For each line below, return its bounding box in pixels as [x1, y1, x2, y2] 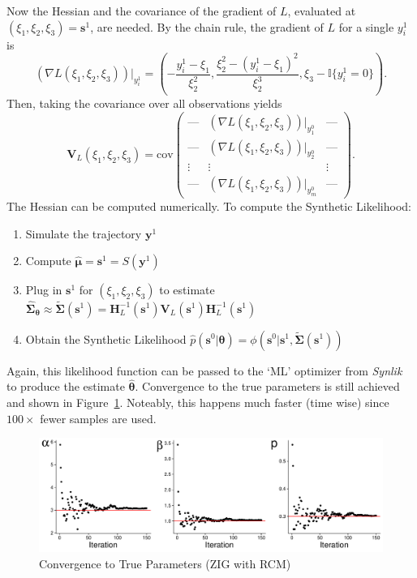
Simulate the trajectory [25, 225, 142, 242]
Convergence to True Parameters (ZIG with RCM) [39, 554, 291, 572]
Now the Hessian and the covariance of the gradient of [6, 2, 277, 19]
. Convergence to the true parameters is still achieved [135, 378, 400, 395]
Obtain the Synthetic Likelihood [25, 330, 187, 347]
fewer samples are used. [40, 409, 157, 426]
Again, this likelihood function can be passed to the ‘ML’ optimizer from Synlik [6, 362, 402, 379]
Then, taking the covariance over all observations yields [6, 95, 282, 112]
